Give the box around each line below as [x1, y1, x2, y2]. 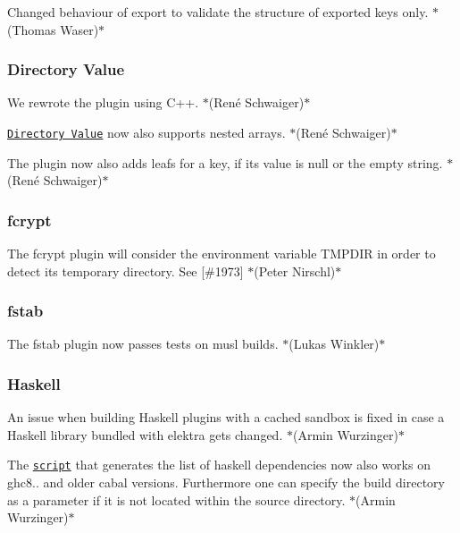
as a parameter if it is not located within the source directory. [7, 490, 346, 509]
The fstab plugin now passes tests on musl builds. [7, 334, 279, 353]
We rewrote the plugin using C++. [7, 93, 199, 112]
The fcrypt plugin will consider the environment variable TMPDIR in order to [7, 244, 436, 263]
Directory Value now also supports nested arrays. [7, 123, 286, 141]
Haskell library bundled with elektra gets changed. [7, 425, 283, 444]
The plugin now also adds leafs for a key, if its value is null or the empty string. [7, 153, 443, 172]
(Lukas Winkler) [289, 334, 380, 353]
